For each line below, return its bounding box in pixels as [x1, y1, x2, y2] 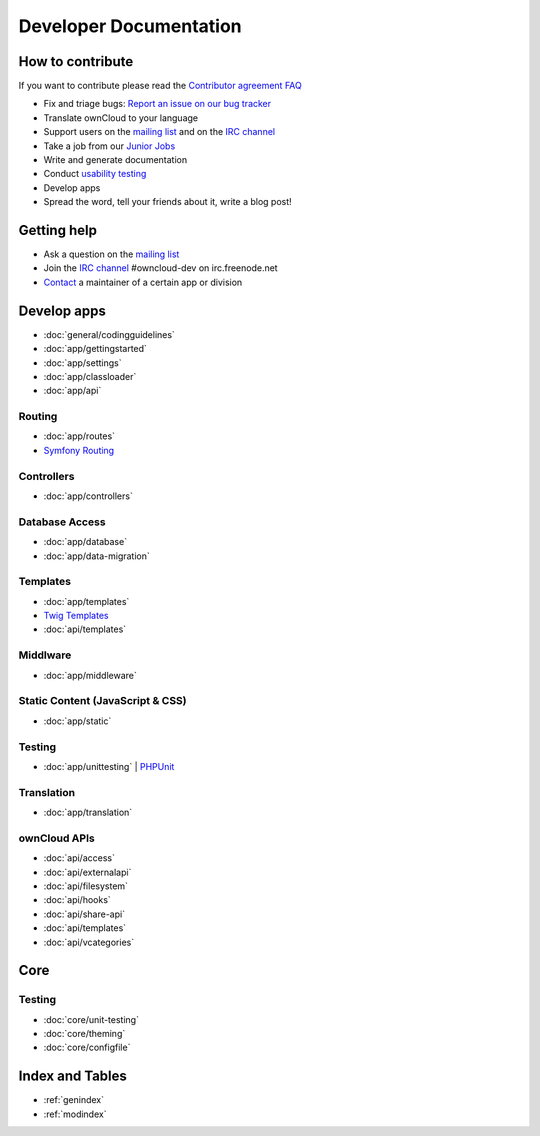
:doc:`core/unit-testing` [43, 1013, 140, 1025]
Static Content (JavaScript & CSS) [18, 694, 187, 708]
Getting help [18, 222, 97, 239]
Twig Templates [43, 610, 109, 622]
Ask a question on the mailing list [43, 248, 180, 260]
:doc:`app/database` [43, 536, 128, 548]
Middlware [18, 648, 72, 662]
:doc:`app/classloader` [43, 370, 137, 382]
